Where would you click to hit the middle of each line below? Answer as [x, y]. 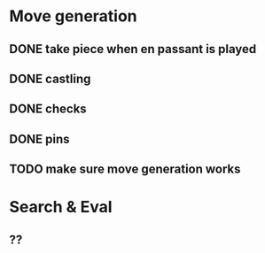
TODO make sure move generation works [125, 169]
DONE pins [39, 139]
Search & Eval [61, 207]
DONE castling [50, 78]
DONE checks [48, 109]
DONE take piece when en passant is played [133, 49]
